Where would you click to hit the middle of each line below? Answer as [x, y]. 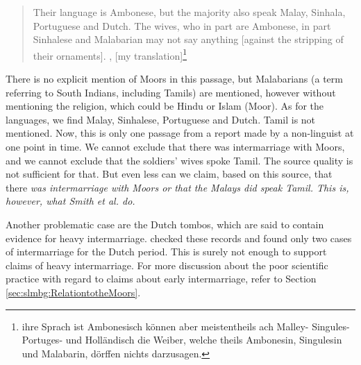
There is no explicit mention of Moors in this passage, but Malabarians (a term [174, 79]
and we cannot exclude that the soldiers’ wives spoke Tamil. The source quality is [179, 160]
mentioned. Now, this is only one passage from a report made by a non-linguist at [180, 133]
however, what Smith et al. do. [70, 201]
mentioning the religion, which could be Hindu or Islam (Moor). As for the [165, 106]
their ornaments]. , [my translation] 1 [110, 54]
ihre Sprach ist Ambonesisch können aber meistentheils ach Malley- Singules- [186, 326]
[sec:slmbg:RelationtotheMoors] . [73, 292]
